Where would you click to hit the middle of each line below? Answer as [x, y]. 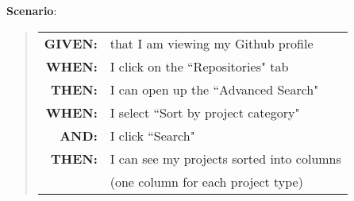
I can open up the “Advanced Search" [214, 89]
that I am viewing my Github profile [212, 43]
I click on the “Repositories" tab [199, 66]
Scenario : [32, 10]
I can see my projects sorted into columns [225, 158]
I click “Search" [152, 135]
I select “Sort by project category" [205, 112]
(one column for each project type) [206, 181]
